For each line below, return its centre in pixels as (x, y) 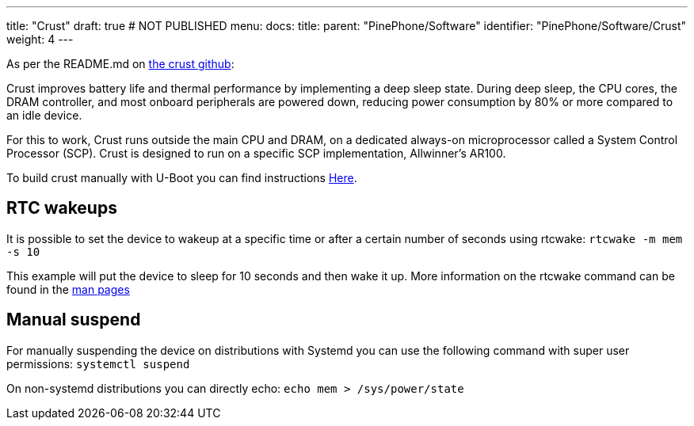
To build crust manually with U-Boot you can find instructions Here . (182, 178)
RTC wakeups (62, 208)
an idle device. (44, 115)
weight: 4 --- (40, 39)
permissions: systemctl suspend (98, 363)
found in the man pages (68, 289)
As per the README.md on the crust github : (120, 64)
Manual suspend (74, 320)
